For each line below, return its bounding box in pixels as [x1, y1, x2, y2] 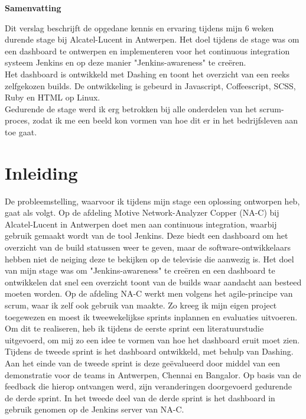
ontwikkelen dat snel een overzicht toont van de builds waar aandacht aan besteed [5, 275, 302, 288]
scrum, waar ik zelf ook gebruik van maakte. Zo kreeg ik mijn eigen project [5, 299, 277, 311]
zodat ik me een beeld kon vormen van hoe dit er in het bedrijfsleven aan [32, 114, 298, 126]
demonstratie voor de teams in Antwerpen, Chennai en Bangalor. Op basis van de [5, 368, 301, 381]
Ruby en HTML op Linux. [5, 91, 100, 103]
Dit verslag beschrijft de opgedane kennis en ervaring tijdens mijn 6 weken [5, 21, 274, 34]
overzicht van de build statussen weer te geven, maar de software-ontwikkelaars [5, 241, 291, 254]
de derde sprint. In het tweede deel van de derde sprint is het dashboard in [5, 391, 275, 404]
